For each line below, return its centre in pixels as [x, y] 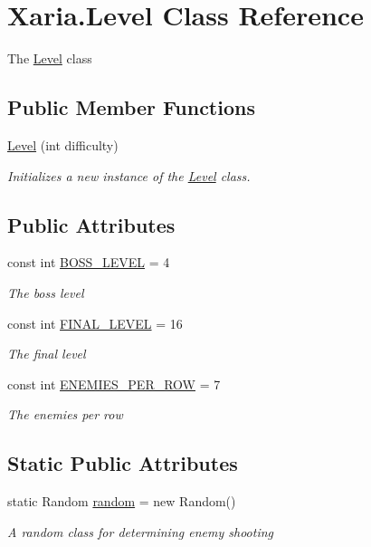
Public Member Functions [131, 107]
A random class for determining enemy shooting [140, 531]
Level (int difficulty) [63, 144]
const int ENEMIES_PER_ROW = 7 [114, 384]
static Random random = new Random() [122, 501]
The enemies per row [65, 414]
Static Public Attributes [123, 463]
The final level [47, 354]
